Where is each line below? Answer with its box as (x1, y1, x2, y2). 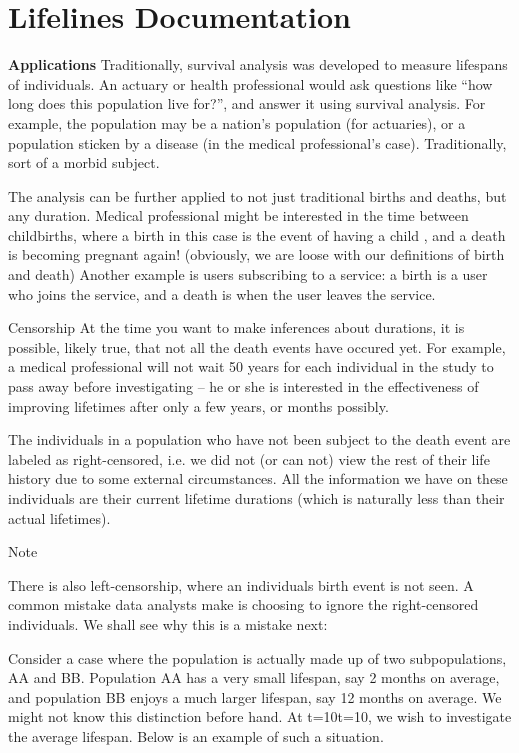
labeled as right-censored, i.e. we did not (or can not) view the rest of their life (8, 448, 490, 469)
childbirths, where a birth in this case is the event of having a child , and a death (8, 224, 506, 245)
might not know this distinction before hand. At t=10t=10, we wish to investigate (8, 706, 512, 727)
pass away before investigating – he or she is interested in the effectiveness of (8, 376, 479, 397)
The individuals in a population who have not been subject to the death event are (8, 429, 511, 450)
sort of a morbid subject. (8, 152, 160, 173)
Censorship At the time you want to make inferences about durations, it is (8, 317, 465, 338)
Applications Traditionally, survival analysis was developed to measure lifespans (8, 54, 508, 75)
